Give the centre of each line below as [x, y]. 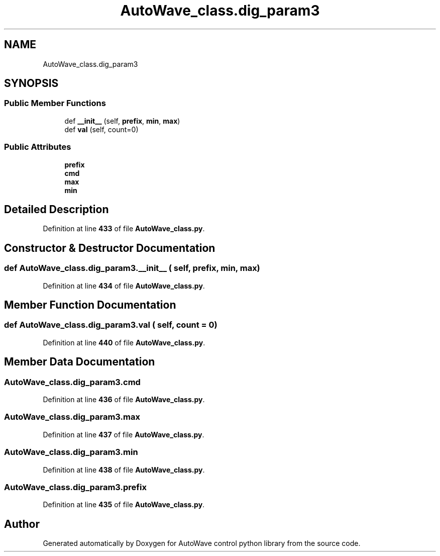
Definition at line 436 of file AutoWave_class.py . [124, 400]
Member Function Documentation [90, 305]
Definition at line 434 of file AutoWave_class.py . [124, 286]
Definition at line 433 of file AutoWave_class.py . [124, 229]
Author [22, 524]
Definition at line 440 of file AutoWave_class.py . [124, 342]
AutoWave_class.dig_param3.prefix [75, 487]
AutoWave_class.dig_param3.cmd [72, 382]
